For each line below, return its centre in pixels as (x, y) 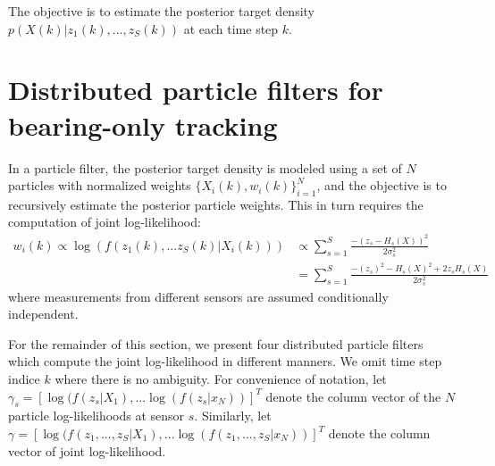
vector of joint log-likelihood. (87, 450)
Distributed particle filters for (196, 90)
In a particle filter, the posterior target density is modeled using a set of (205, 167)
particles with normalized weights (100, 185)
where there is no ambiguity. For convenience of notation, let (221, 379)
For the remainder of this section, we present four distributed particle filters (216, 343)
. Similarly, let (233, 416)
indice (24, 379)
